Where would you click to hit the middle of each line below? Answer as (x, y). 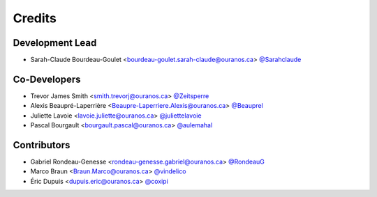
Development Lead (55, 43)
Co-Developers (47, 79)
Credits (35, 18)
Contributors (42, 145)
